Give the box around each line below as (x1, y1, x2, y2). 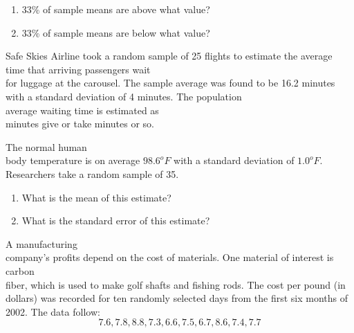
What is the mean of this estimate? (21, 190, 171, 204)
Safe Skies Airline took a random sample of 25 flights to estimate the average (6, 48, 333, 63)
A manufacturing (6, 236, 77, 251)
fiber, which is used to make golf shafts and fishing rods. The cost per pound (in (6, 277, 346, 291)
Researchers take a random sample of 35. (6, 166, 179, 181)
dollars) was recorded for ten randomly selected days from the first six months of (6, 291, 348, 305)
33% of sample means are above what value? (21, 2, 210, 16)
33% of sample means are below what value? (21, 25, 210, 39)
